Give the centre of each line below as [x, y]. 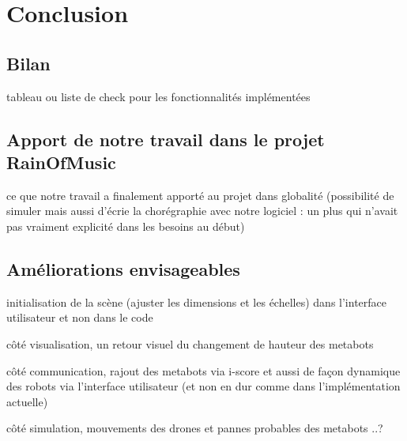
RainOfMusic [61, 162]
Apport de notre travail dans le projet [166, 139]
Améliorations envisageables [123, 268]
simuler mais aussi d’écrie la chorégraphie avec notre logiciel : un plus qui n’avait [202, 211]
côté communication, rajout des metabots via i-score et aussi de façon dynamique [203, 370]
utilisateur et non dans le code [80, 317]
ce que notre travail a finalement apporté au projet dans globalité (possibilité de [200, 195]
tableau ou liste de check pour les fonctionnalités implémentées [158, 96]
